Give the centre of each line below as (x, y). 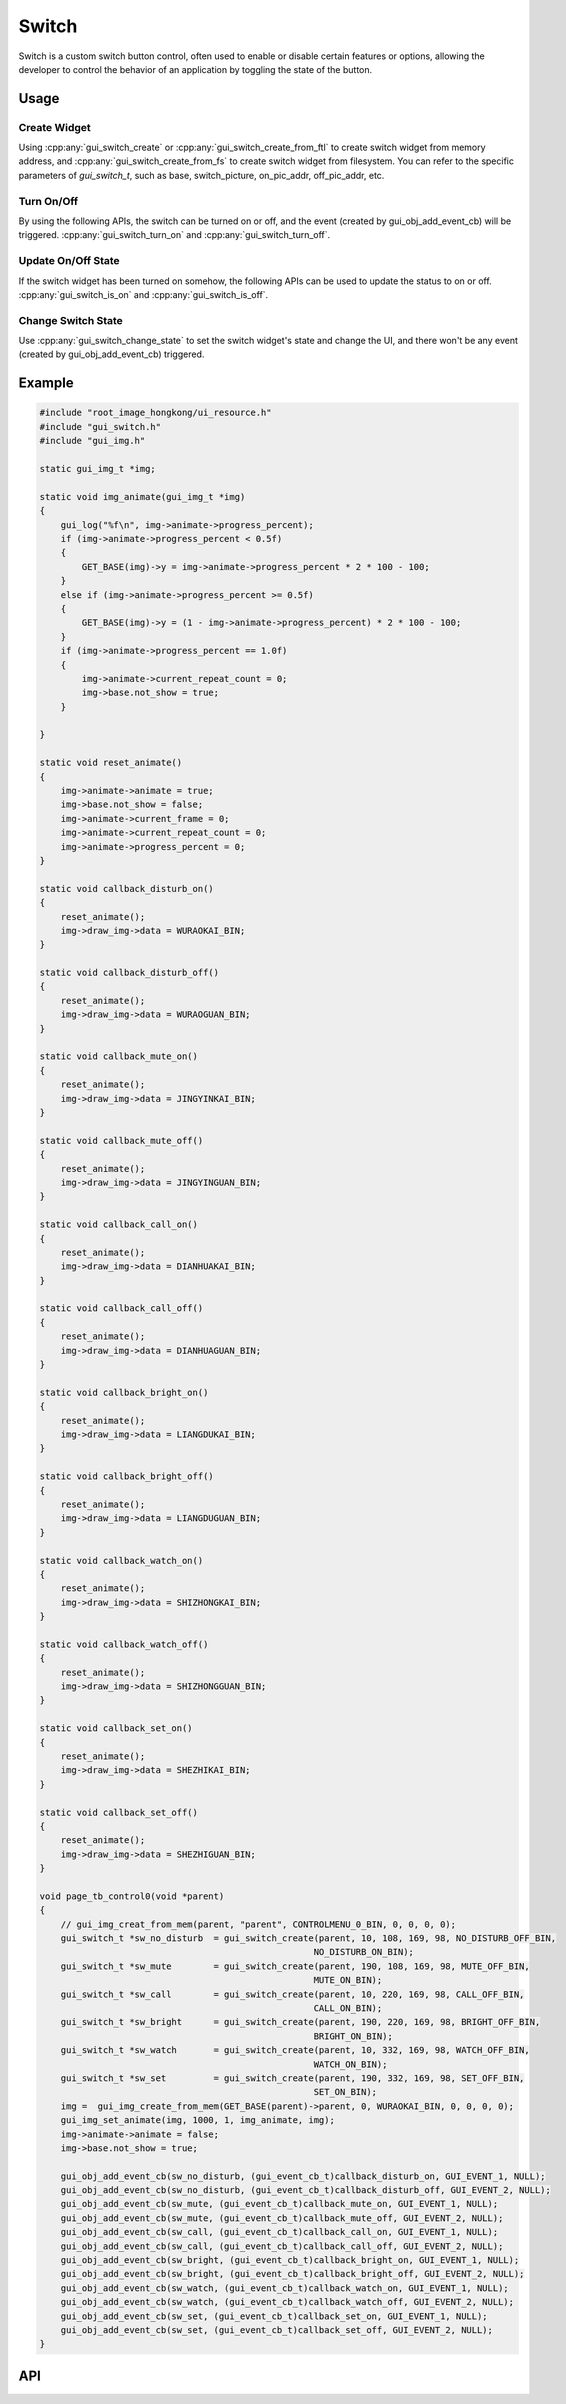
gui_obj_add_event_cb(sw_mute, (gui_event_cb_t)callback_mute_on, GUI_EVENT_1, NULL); (279, 2204)
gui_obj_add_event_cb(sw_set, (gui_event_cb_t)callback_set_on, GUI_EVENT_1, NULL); (274, 2316)
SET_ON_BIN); (345, 2092)
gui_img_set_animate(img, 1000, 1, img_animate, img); (197, 2120)
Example (46, 383)
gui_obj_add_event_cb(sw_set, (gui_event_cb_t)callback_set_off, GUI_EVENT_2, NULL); (277, 2329)
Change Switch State (71, 320)
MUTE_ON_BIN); (348, 1980)
